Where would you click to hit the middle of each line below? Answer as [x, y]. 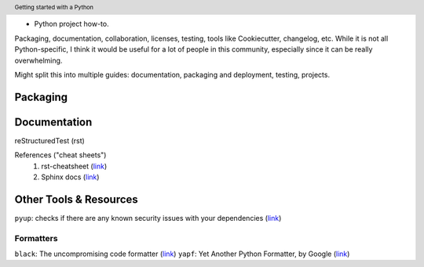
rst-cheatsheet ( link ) [74, 166]
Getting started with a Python [54, 7]
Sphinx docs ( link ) [70, 177]
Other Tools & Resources [77, 199]
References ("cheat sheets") [60, 155]
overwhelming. [38, 60]
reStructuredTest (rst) [50, 140]
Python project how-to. [71, 24]
